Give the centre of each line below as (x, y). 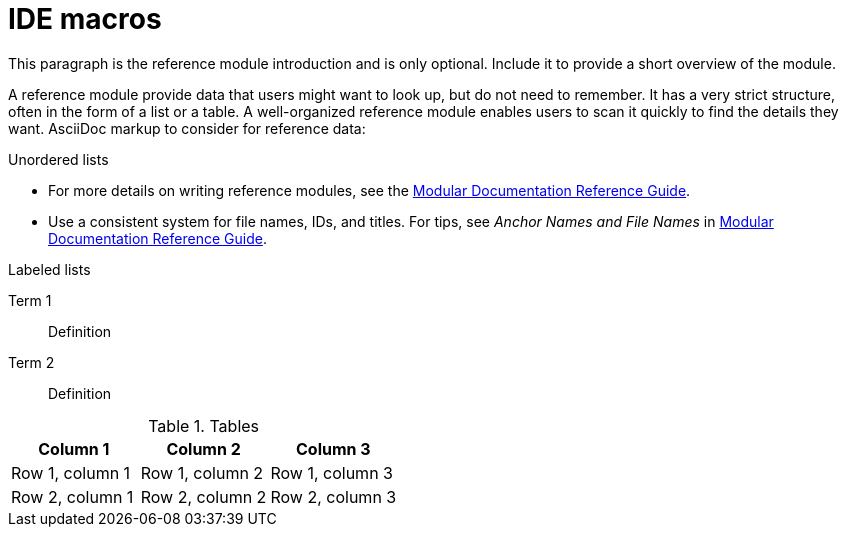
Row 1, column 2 (202, 472)
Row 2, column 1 (72, 496)
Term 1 (30, 300)
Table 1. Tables (204, 425)
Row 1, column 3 (331, 472)
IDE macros (85, 19)
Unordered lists (58, 159)
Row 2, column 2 (203, 496)
